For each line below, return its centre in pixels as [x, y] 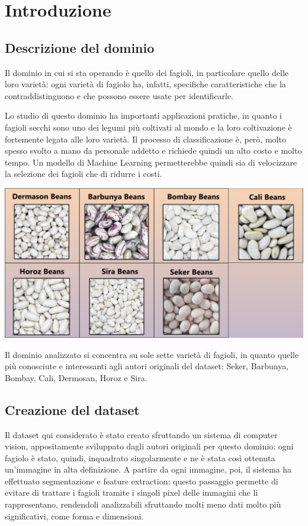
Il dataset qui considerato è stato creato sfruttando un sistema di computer [141, 434]
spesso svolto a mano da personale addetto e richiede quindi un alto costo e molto [153, 150]
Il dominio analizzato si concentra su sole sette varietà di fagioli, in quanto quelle [152, 354]
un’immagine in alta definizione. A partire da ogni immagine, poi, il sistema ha [148, 469]
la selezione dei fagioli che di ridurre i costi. [84, 174]
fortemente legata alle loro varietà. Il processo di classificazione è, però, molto [145, 139]
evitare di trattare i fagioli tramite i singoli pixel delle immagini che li [131, 492]
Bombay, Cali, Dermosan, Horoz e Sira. [76, 377]
